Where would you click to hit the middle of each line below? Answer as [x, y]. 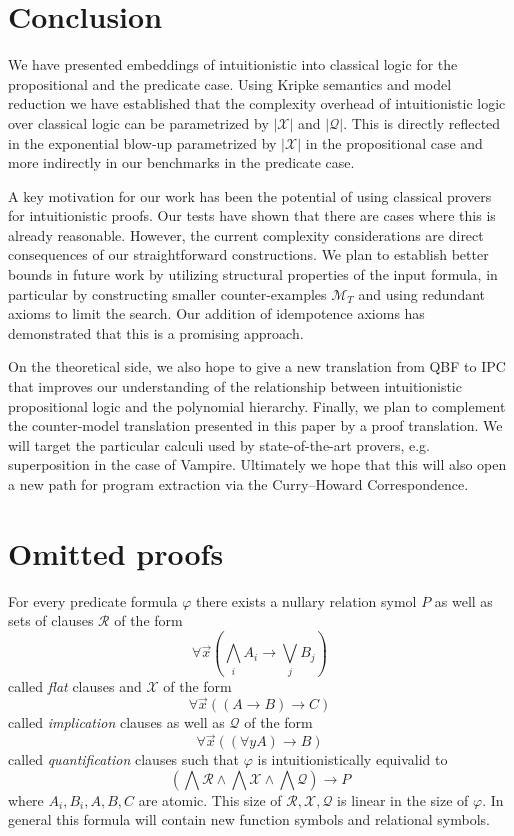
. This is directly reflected [422, 122]
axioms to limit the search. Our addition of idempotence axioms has [216, 313]
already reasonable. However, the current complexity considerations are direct [246, 234]
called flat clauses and [75, 685]
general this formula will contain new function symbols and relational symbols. [249, 819]
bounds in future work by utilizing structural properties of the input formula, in [253, 274]
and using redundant [422, 293]
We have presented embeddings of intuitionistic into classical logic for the [233, 64]
